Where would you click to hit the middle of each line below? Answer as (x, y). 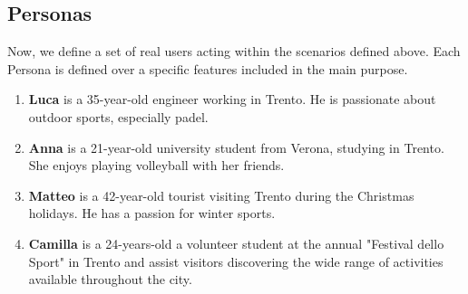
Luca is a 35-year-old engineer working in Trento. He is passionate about (232, 99)
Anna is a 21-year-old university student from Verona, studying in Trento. (236, 147)
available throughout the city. (110, 279)
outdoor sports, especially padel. (118, 116)
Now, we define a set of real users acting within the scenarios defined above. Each (234, 51)
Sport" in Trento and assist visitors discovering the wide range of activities (236, 261)
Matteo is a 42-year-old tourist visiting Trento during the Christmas (221, 195)
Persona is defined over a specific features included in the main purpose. (208, 68)
